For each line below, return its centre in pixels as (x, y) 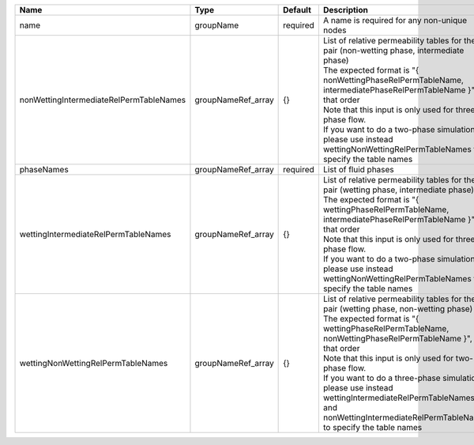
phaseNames (44, 170)
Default (297, 10)
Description (346, 10)
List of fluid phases (358, 170)
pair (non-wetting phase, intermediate (393, 50)
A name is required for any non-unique (395, 20)
